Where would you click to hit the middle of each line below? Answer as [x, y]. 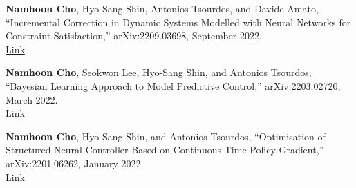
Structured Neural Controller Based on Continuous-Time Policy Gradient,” [165, 150]
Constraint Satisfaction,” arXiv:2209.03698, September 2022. [134, 36]
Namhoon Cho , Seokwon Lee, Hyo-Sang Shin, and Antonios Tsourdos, [159, 72]
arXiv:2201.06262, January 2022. [75, 163]
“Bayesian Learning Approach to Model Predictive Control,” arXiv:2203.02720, [173, 85]
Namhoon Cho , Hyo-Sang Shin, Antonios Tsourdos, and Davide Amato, [162, 8]
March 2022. [32, 99]
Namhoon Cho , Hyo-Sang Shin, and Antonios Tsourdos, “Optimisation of [166, 136]
